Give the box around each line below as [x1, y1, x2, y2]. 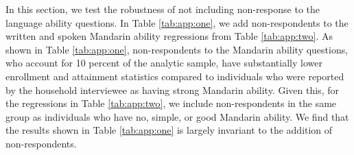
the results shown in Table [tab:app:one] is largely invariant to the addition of [5, 123, 333, 137]
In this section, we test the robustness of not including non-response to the [5, 2, 320, 16]
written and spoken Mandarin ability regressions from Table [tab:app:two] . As [5, 29, 333, 43]
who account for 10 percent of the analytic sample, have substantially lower [5, 56, 322, 70]
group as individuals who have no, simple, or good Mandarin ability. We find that [5, 109, 349, 123]
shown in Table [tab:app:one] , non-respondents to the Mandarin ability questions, [5, 42, 349, 56]
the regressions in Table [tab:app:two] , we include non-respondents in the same [5, 96, 337, 110]
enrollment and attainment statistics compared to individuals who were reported [5, 69, 344, 83]
